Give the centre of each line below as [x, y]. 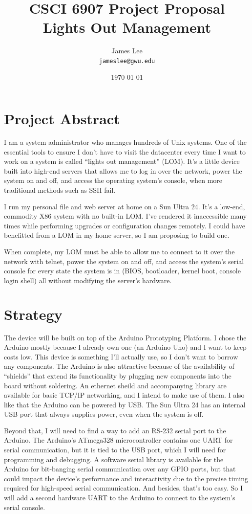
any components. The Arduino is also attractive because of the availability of [119, 366]
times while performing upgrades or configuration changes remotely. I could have [125, 225]
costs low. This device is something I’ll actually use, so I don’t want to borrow [121, 356]
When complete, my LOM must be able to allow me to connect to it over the [119, 252]
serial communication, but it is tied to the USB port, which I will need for [115, 450]
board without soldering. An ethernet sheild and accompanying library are [115, 385]
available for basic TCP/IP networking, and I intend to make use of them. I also [124, 395]
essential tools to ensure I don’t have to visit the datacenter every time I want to [125, 151]
